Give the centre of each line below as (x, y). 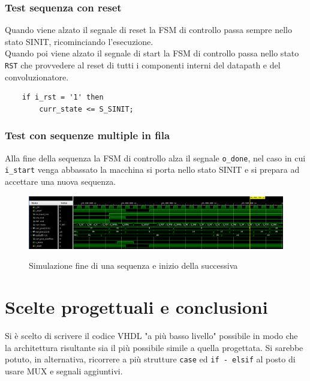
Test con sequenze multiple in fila (88, 135)
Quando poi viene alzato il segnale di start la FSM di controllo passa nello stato (152, 53)
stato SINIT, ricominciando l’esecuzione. (79, 41)
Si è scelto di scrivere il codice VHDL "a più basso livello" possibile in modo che (151, 336)
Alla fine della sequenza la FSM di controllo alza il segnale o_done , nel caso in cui (155, 157)
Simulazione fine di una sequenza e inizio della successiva (133, 265)
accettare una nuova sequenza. (61, 181)
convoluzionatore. (37, 76)
